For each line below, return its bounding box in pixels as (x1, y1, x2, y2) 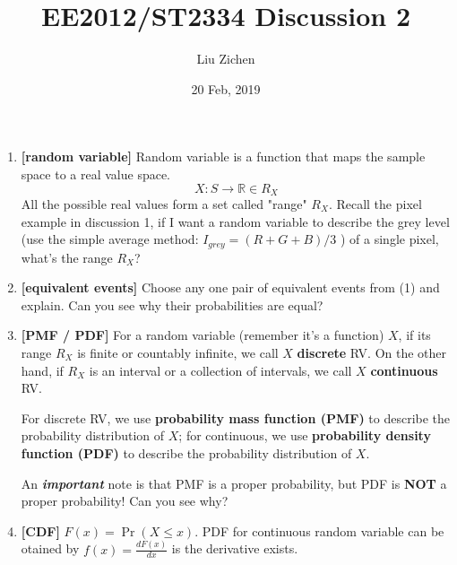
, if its (398, 326, 431, 344)
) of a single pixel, (340, 230, 439, 248)
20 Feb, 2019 (191, 79, 261, 98)
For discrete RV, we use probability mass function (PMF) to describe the (21, 408, 451, 427)
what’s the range (21, 248, 113, 266)
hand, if (21, 361, 64, 379)
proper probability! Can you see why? (21, 491, 228, 510)
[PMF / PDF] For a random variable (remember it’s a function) (21, 326, 384, 344)
